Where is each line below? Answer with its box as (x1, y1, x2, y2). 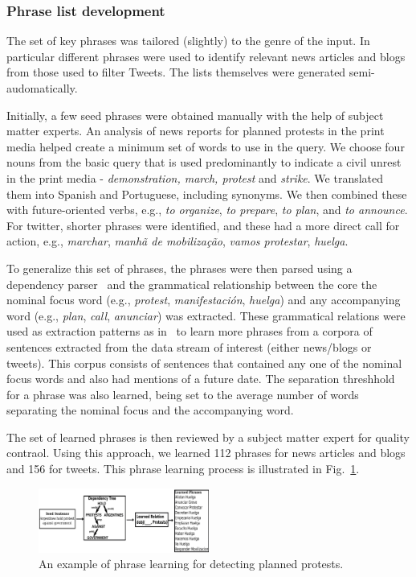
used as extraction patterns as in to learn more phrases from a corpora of (6, 323, 373, 340)
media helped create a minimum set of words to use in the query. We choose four (6, 138, 405, 155)
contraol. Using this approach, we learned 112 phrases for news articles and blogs (6, 444, 406, 461)
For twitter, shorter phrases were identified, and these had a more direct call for (6, 216, 400, 233)
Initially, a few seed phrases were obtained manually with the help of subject (6, 106, 384, 123)
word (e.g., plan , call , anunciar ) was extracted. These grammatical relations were (6, 307, 406, 324)
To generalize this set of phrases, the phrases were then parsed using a (6, 259, 353, 276)
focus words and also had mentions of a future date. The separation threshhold (6, 370, 395, 387)
